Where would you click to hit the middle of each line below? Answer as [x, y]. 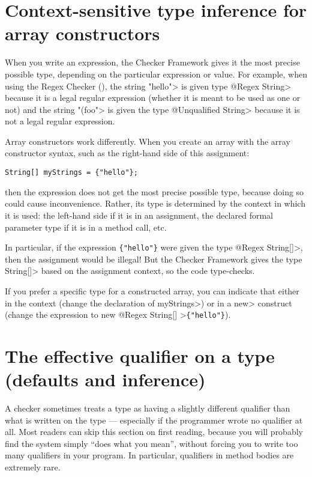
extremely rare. [33, 467]
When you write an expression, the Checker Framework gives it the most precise [152, 62]
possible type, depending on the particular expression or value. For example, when [156, 74]
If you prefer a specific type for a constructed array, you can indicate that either [152, 290]
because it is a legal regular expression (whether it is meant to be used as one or [153, 98]
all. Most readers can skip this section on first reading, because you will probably [154, 432]
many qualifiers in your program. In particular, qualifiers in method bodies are [149, 455]
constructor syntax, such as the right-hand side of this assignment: [127, 153]
